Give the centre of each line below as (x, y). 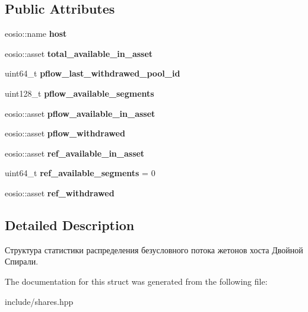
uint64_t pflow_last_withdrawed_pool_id (93, 73)
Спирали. (22, 261)
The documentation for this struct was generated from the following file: (136, 281)
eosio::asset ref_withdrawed (60, 192)
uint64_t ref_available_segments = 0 (80, 173)
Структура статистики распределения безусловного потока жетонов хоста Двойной (154, 249)
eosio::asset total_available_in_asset (79, 53)
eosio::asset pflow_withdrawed (65, 133)
